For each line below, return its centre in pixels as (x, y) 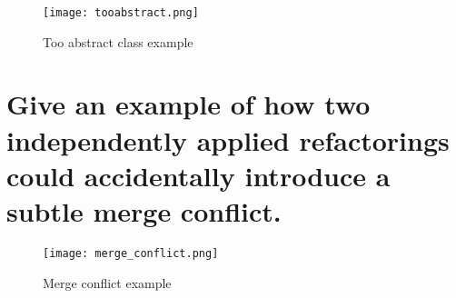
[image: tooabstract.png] (121, 13)
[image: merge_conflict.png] (131, 253)
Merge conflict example (107, 282)
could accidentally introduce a (198, 175)
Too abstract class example (118, 41)
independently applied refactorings (228, 139)
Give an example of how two (188, 104)
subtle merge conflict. (144, 211)
